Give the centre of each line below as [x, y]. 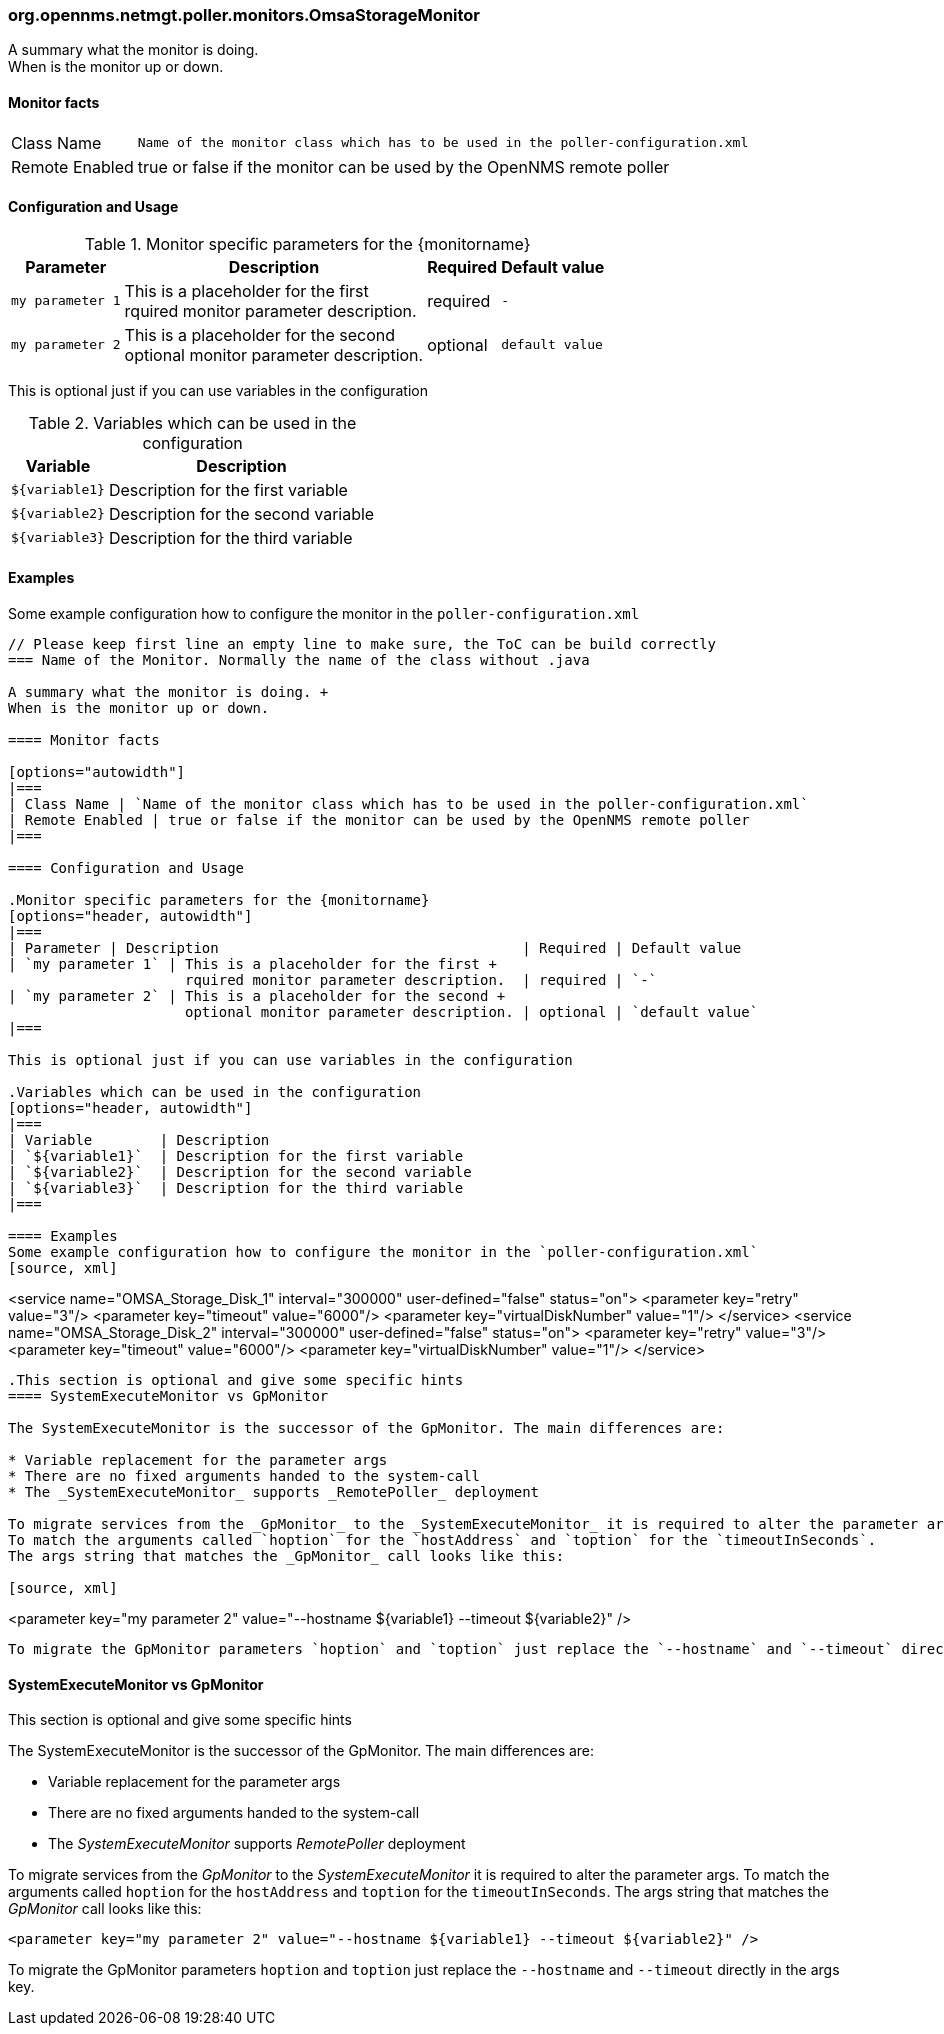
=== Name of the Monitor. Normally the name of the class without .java [299, 660]
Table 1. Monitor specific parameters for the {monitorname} [307, 243]
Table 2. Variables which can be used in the [192, 422]
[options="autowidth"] [97, 772]
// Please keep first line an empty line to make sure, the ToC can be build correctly [362, 644]
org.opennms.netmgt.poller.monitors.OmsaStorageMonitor [244, 15]
